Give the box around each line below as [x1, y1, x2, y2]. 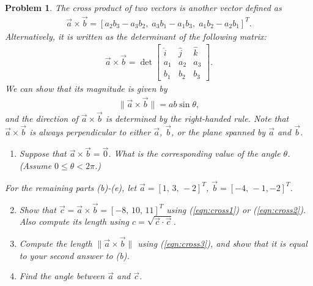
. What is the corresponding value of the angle [108, 147, 281, 160]
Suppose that [19, 147, 67, 160]
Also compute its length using [19, 215, 129, 228]
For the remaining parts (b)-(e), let [5, 181, 137, 194]
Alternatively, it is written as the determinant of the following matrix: [5, 29, 267, 42]
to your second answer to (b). [19, 249, 130, 262]
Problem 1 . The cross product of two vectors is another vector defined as [5, 1, 282, 13]
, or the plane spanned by [171, 125, 266, 138]
